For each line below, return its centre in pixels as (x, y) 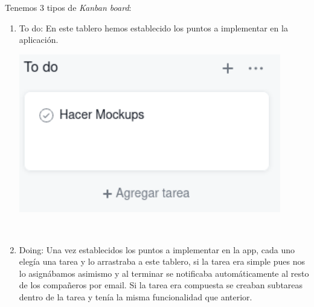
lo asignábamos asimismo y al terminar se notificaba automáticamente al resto (164, 273)
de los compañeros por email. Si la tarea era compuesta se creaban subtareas (161, 285)
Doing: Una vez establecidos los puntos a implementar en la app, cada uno (157, 249)
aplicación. (39, 40)
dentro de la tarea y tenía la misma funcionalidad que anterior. (136, 296)
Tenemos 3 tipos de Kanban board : (68, 7)
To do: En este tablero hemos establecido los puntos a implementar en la (153, 27)
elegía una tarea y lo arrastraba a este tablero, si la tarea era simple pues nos (162, 261)
